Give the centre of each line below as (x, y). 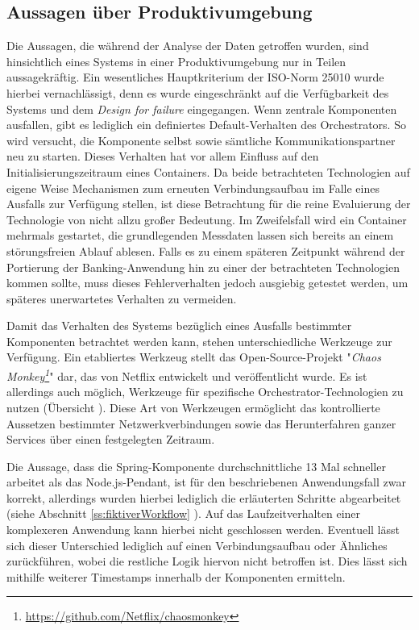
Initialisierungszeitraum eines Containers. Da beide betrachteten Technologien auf (208, 171)
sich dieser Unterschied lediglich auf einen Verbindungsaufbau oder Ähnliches (197, 545)
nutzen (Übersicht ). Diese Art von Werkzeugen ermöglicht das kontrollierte (193, 407)
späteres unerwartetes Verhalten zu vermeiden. (122, 298)
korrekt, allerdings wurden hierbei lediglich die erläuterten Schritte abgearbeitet (204, 497)
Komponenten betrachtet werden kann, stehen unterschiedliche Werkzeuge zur (199, 341)
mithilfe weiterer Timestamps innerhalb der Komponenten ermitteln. (176, 576)
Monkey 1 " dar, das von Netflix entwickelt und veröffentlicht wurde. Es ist (187, 375)
